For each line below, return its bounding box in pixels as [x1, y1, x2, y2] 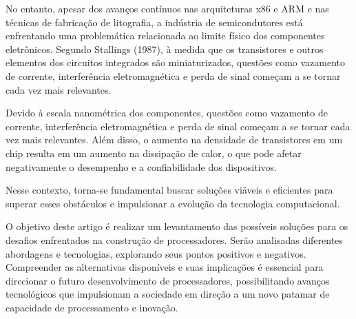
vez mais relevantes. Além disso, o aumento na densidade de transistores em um [6, 132, 343, 147]
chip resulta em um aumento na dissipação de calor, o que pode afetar [6, 145, 302, 160]
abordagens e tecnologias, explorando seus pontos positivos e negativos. [6, 246, 306, 260]
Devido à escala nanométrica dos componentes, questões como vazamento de [6, 105, 328, 120]
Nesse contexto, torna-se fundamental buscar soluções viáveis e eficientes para [6, 183, 333, 197]
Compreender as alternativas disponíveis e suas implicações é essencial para [6, 260, 324, 274]
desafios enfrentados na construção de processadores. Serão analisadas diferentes [6, 232, 343, 247]
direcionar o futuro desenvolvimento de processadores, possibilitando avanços [6, 273, 330, 287]
